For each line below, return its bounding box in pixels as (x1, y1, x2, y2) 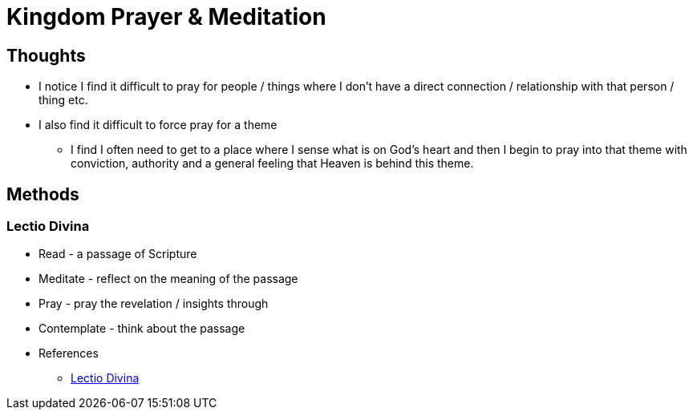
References (38, 346, 99, 361)
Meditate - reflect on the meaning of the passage (38, 272, 298, 286)
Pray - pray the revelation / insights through (38, 297, 269, 311)
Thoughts (6, 45, 86, 66)
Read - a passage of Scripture (38, 247, 197, 261)
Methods (6, 184, 79, 204)
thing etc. (38, 93, 88, 107)
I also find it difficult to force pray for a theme (38, 118, 278, 132)
